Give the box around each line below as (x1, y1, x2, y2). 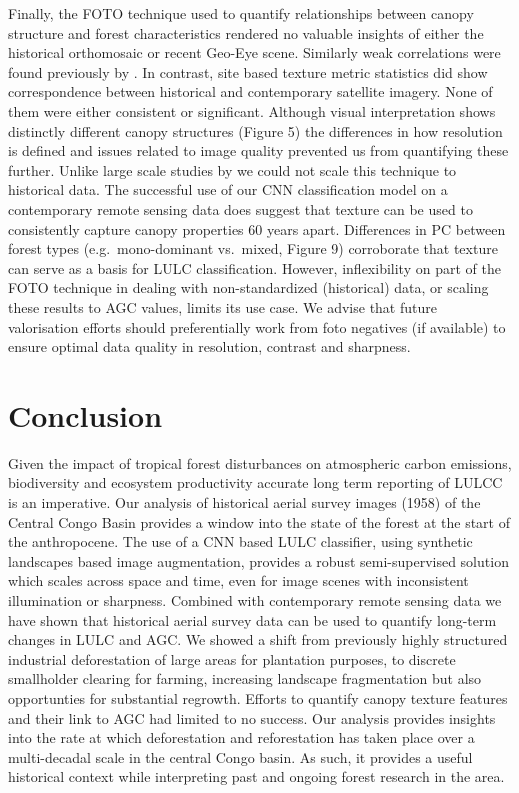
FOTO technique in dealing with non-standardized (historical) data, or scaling (8, 277, 489, 298)
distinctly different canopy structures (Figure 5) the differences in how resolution (8, 120, 503, 141)
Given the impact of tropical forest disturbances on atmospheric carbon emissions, (8, 452, 512, 473)
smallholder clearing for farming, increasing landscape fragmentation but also (8, 668, 482, 689)
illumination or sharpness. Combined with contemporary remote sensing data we (8, 589, 502, 610)
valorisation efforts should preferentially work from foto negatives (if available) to (8, 316, 506, 337)
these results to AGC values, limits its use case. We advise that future (8, 296, 437, 317)
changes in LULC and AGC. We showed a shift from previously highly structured (8, 629, 508, 650)
